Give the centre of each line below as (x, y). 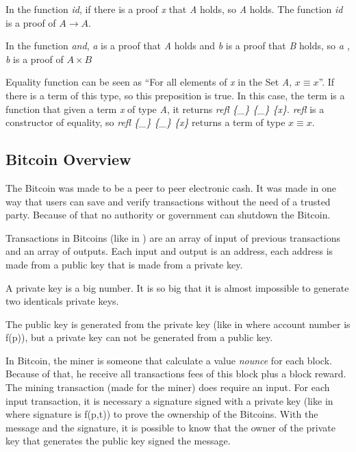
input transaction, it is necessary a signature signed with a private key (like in (169, 400)
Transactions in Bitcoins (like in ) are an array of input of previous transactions (173, 237)
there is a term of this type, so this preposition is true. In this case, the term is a (175, 95)
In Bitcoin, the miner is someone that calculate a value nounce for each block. (169, 360)
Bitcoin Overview (68, 159)
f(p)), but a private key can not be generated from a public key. (139, 337)
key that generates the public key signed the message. (118, 441)
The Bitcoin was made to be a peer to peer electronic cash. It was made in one (171, 187)
